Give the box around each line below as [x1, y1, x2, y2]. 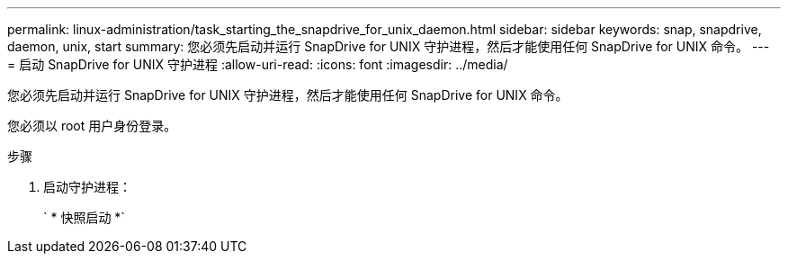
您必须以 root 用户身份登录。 [7, 118, 177, 133]
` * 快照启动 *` [43, 210, 125, 225]
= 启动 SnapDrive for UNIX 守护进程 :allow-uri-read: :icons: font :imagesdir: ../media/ [7, 57, 508, 72]
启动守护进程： [43, 179, 131, 194]
